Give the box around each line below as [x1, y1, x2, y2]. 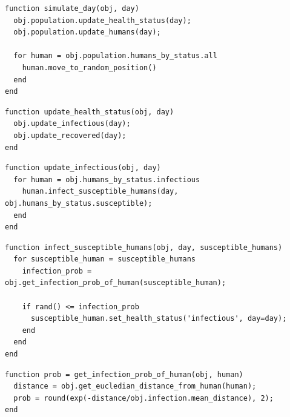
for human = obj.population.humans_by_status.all [13, 51, 217, 61]
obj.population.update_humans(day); [13, 28, 161, 37]
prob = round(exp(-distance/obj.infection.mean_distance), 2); [13, 393, 274, 402]
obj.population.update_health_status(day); [13, 16, 191, 25]
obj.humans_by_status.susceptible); [5, 199, 153, 208]
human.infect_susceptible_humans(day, [22, 187, 179, 196]
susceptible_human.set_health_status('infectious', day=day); [30, 314, 287, 323]
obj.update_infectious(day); [13, 119, 131, 128]
